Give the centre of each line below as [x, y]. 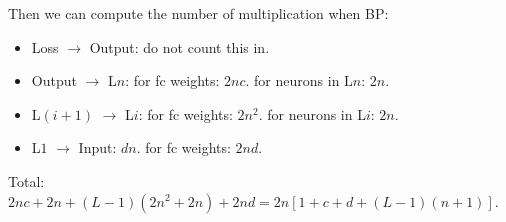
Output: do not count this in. [179, 46]
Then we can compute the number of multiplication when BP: [198, 13]
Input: [97, 147]
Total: [26, 180]
